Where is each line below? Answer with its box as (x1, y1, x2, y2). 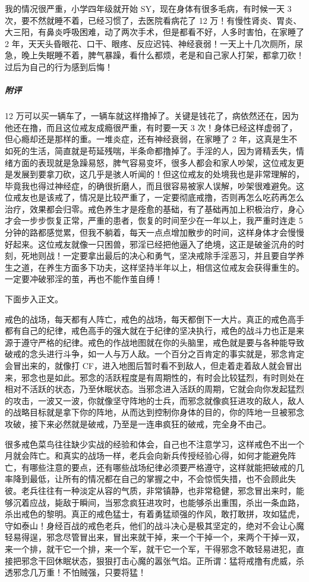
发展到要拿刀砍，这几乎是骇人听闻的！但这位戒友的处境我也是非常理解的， (12, 168, 304, 180)
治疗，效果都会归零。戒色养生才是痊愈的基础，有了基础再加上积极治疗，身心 (5, 202, 304, 215)
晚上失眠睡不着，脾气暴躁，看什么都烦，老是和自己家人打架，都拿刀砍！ (21, 49, 304, 61)
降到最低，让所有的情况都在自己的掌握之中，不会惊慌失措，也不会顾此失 (12, 473, 296, 485)
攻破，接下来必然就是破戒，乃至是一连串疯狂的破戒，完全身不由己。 (5, 417, 271, 430)
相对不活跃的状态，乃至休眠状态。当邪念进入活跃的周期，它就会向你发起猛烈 (5, 383, 304, 395)
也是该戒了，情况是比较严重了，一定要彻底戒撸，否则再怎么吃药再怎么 (29, 191, 304, 204)
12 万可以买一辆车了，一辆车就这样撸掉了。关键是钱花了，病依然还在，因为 (5, 109, 299, 122)
